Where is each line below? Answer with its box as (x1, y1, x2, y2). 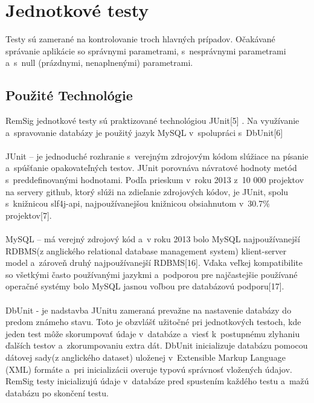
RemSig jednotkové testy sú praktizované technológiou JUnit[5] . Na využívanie (5, 114, 300, 127)
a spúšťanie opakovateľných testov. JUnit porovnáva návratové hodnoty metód (5, 161, 297, 174)
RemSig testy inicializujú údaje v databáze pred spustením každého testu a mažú (5, 375, 309, 387)
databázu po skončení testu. (5, 386, 109, 399)
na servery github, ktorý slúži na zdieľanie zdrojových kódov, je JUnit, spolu (5, 185, 289, 198)
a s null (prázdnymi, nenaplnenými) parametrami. (5, 56, 193, 69)
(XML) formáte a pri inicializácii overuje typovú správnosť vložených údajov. (5, 363, 292, 375)
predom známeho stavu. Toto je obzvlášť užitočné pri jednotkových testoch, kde (5, 315, 301, 328)
